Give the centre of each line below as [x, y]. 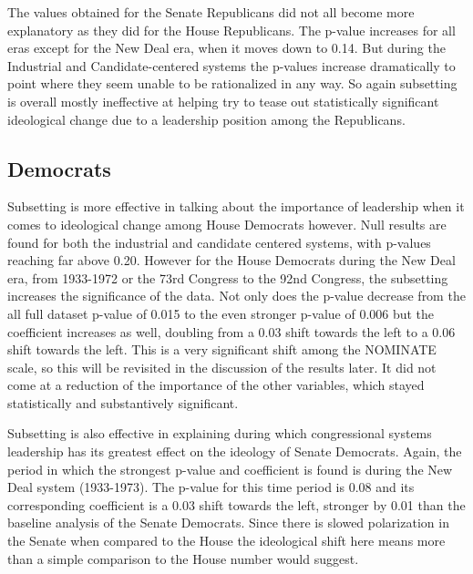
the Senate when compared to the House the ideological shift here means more [226, 541]
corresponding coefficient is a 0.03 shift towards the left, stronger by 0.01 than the [236, 504]
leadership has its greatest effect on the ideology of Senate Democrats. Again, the [235, 451]
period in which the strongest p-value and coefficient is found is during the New [230, 469]
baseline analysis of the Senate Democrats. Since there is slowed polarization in [228, 523]
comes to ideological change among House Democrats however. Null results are [227, 224]
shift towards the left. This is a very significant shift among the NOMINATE [222, 349]
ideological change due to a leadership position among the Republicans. [206, 119]
